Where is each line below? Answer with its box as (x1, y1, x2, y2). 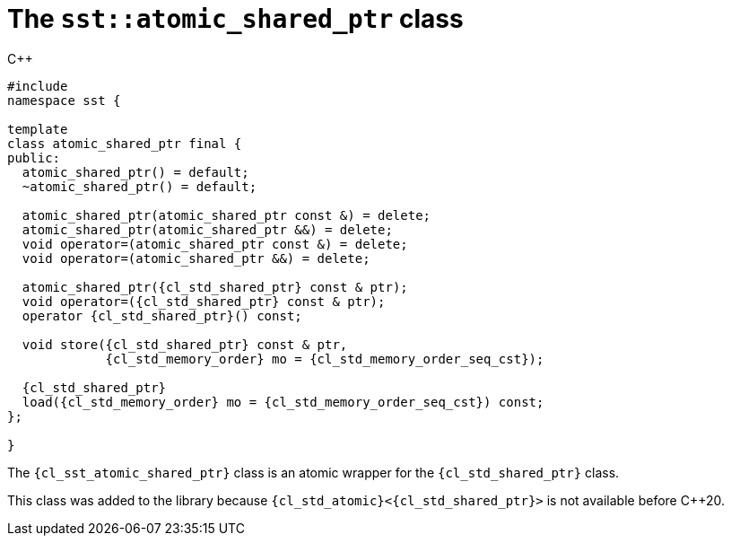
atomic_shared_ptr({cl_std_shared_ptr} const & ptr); (22, 279, 408, 294)
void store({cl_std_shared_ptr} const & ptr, (22, 337, 348, 352)
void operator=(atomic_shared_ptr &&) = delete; (22, 250, 370, 266)
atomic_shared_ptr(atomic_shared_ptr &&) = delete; (22, 222, 393, 237)
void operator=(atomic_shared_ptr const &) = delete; (22, 236, 408, 251)
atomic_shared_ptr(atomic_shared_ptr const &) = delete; (22, 207, 431, 223)
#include (7, 78, 68, 93)
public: (7, 150, 61, 165)
